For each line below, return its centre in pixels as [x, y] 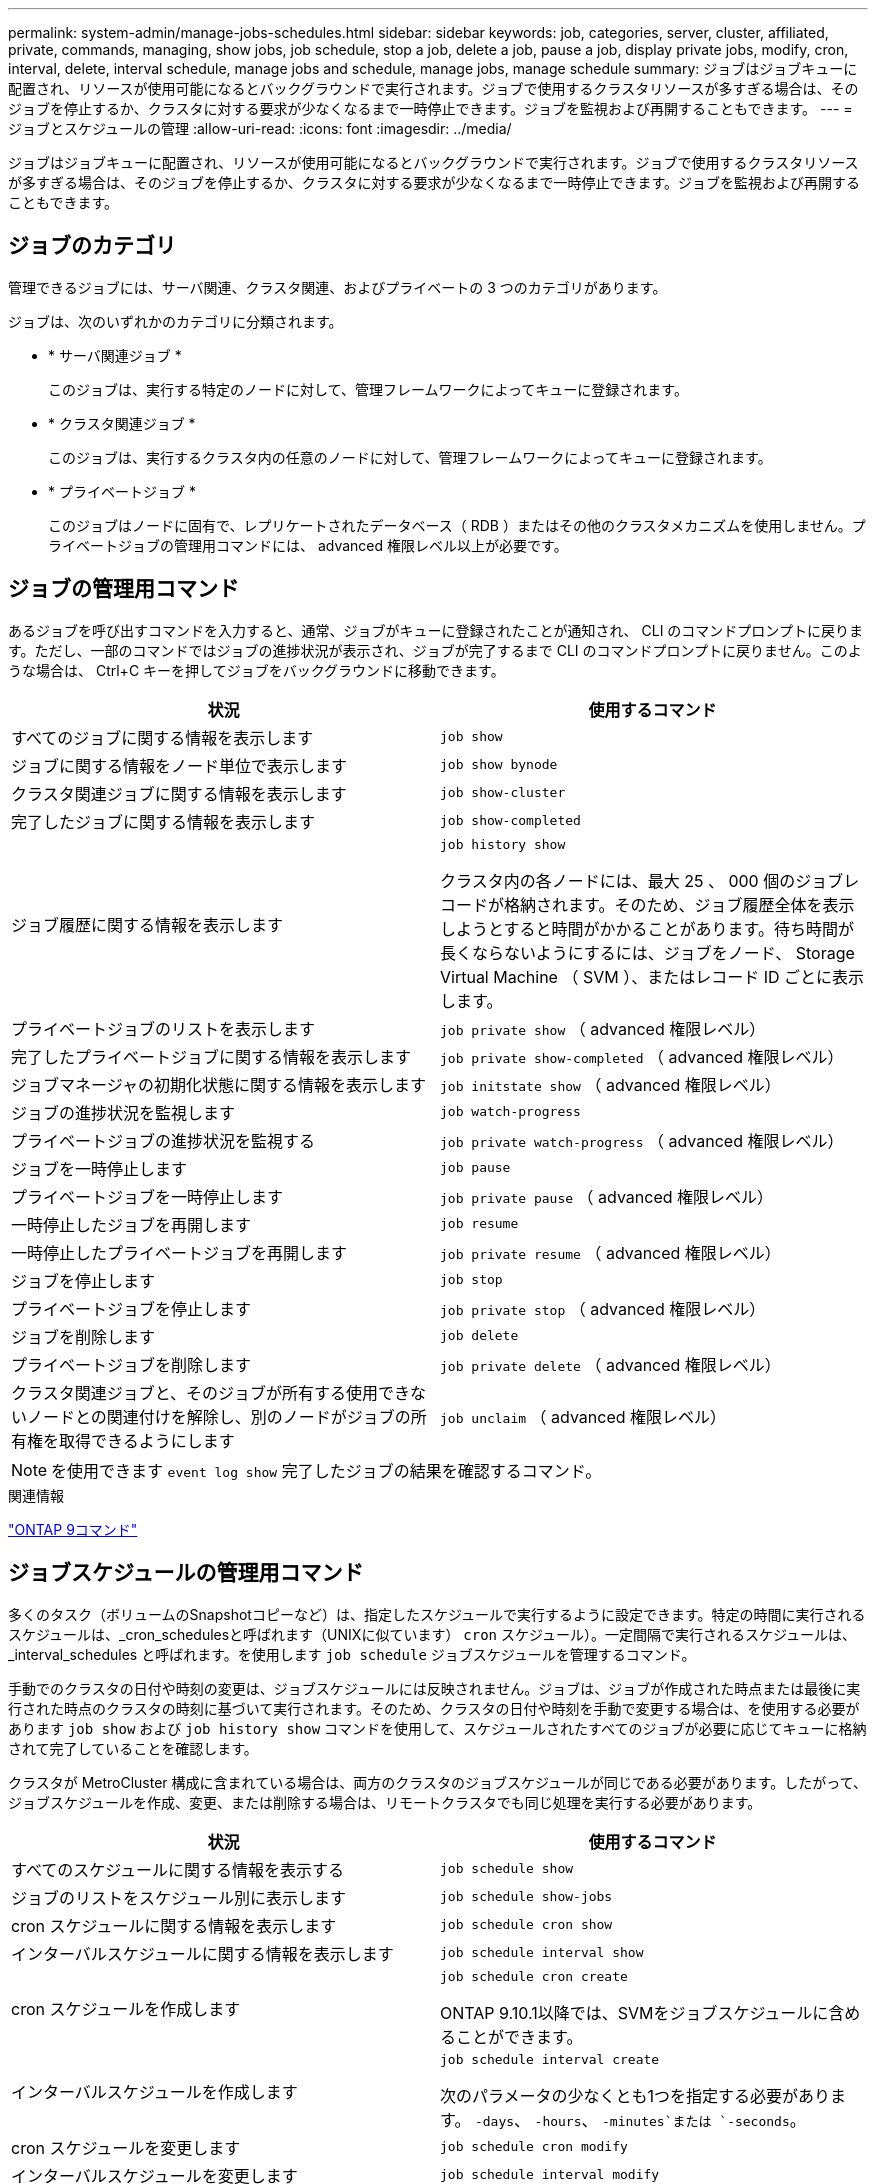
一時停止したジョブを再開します [131, 1224]
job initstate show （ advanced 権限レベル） [610, 1084]
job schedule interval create [550, 2059]
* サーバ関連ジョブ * [115, 355]
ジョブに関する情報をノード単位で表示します [179, 765]
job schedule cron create [534, 1976]
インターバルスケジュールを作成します [154, 2092]
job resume [479, 1224]
